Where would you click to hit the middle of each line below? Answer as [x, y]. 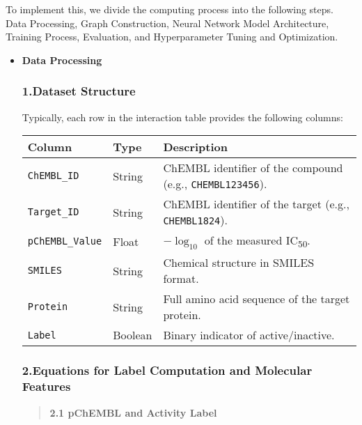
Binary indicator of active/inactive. [249, 335]
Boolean [133, 335]
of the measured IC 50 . [257, 241]
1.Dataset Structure [79, 91]
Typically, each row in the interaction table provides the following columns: [182, 117]
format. [181, 279]
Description [196, 147]
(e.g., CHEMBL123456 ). [215, 184]
